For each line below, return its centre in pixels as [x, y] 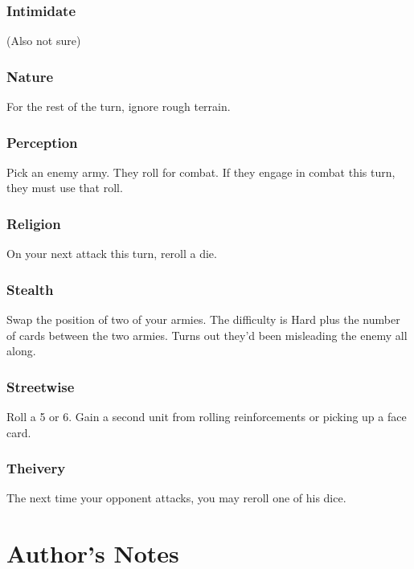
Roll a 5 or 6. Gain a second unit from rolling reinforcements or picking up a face [207, 417]
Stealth [30, 289]
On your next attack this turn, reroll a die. [112, 254]
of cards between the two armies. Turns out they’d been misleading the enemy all [207, 335]
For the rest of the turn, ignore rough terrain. [119, 106]
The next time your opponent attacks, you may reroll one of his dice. [176, 498]
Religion [34, 223]
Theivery [36, 468]
